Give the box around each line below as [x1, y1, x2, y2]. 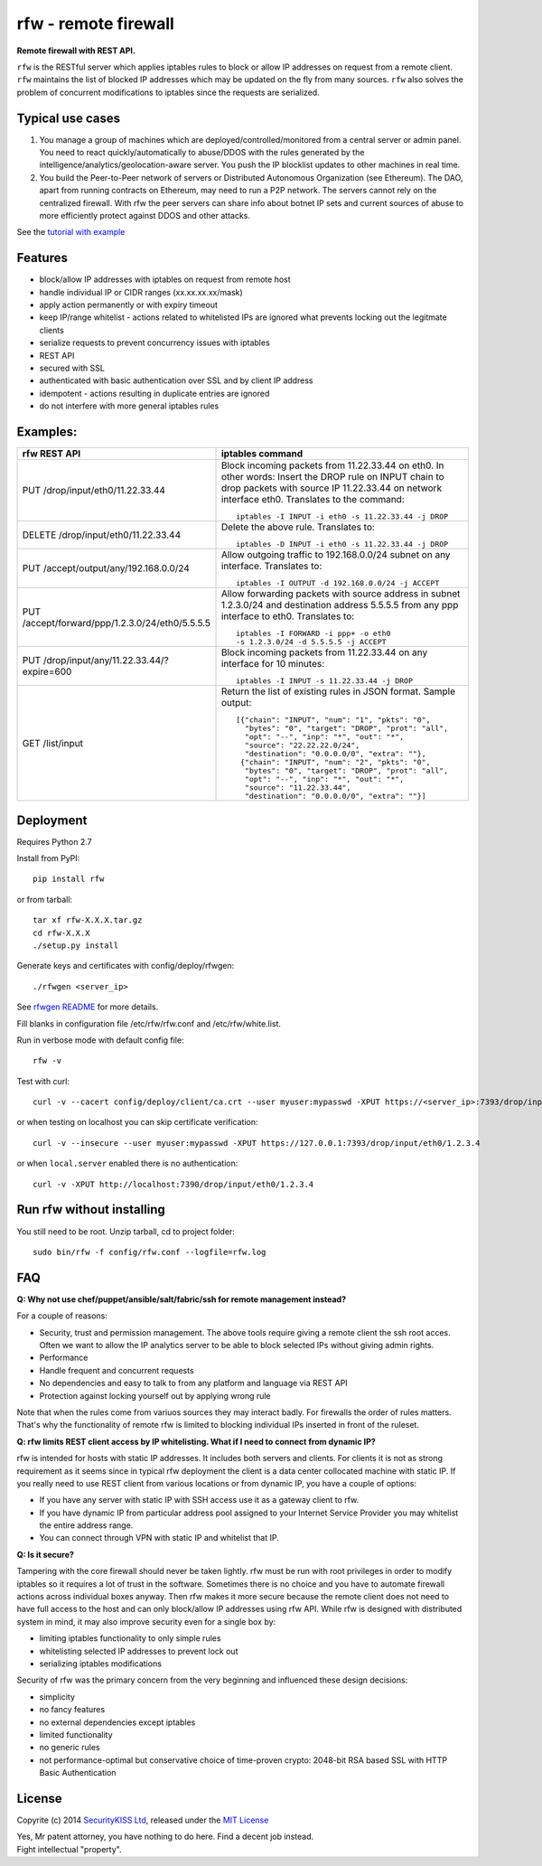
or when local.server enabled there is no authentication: [16, 1158, 238, 1169]
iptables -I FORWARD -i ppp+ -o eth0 [235, 629, 391, 639]
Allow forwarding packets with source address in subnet [220, 587, 461, 600]
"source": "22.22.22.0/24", [244, 741, 360, 750]
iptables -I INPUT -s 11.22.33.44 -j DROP [235, 676, 414, 686]
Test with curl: [16, 1075, 70, 1086]
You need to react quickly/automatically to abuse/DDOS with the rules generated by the [39, 147, 365, 158]
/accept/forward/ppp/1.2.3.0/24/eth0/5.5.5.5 [22, 616, 211, 629]
